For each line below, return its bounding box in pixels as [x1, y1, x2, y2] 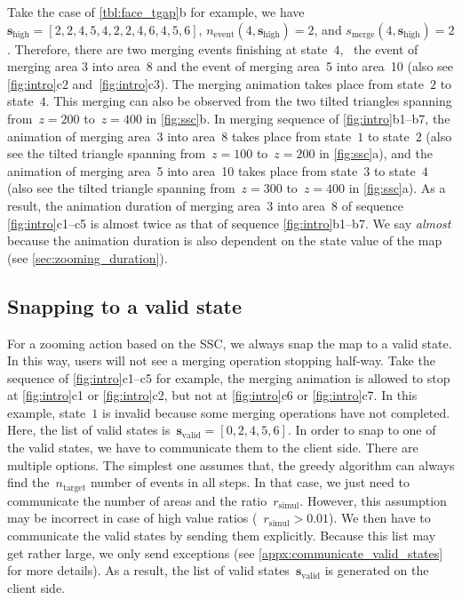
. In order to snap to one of [287, 420, 436, 439]
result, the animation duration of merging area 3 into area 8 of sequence [7, 196, 404, 214]
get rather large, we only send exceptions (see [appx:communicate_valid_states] [7, 543, 443, 562]
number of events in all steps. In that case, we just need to [90, 473, 410, 492]
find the [7, 473, 50, 492]
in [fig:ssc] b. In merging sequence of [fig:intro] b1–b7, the [146, 108, 450, 127]
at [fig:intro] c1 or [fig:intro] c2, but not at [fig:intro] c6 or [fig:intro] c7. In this [7, 386, 418, 404]
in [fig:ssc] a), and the [319, 144, 433, 163]
